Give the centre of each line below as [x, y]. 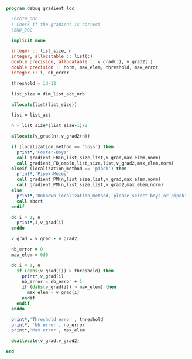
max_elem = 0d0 [30, 255]
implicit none [28, 40]
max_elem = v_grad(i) [54, 293]
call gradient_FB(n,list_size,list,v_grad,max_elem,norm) [89, 158]
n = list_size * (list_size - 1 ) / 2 [49, 126]
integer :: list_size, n [42, 51]
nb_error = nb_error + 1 [52, 282]
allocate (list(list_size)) [44, 105]
